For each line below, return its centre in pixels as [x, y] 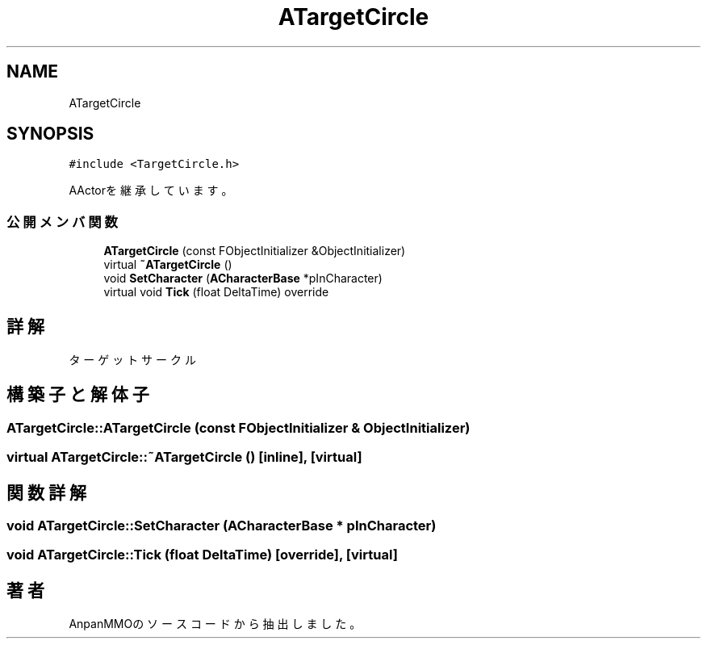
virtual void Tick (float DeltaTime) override [216, 292]
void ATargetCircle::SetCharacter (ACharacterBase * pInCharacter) [222, 526]
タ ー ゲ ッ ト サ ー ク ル [132, 360]
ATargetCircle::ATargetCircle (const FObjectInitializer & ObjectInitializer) [238, 427]
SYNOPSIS [50, 134]
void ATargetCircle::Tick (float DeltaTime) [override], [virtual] [202, 555]
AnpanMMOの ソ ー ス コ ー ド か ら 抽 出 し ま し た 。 [215, 624]
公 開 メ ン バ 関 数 [62, 222]
